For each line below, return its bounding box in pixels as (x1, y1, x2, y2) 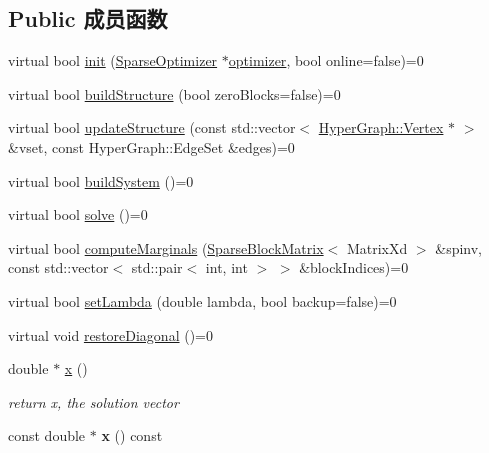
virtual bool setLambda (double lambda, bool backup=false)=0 (8, 290, 397, 311)
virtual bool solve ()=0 (8, 204, 148, 225)
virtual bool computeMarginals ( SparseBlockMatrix (8, 237, 324, 258)
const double (8, 425, 86, 446)
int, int (205, 257, 248, 278)
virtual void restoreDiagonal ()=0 (8, 324, 213, 345)
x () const (101, 425, 163, 446)
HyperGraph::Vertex (318, 117, 444, 138)
